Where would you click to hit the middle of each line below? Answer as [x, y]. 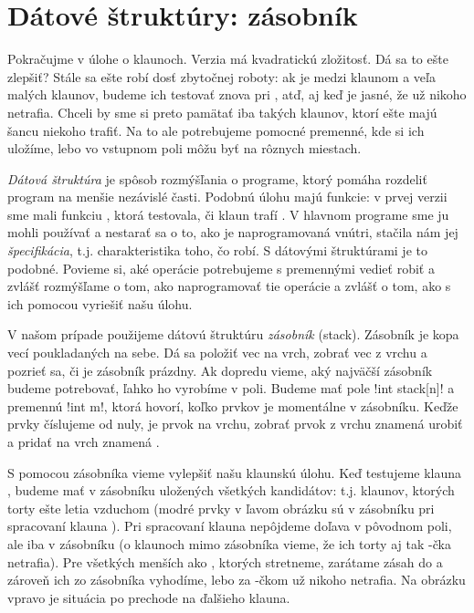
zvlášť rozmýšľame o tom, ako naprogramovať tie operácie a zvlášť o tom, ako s [229, 286]
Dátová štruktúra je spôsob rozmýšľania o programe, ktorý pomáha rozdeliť [217, 178]
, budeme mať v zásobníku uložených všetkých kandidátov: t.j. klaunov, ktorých [231, 490]
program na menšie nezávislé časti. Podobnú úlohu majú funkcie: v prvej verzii [227, 197]
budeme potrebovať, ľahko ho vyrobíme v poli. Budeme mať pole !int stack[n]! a [231, 388]
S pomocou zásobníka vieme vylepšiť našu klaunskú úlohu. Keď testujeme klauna [235, 472]
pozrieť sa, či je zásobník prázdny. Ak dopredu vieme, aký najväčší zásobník [220, 370]
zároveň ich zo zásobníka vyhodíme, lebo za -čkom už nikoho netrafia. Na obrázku [237, 580]
